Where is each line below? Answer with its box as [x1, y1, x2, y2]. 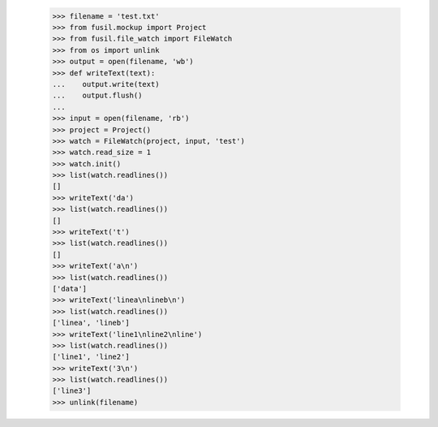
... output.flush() [52, 91, 143, 101]
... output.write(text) [52, 80, 160, 88]
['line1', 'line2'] [52, 352, 130, 361]
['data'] [52, 284, 88, 293]
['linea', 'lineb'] [52, 318, 130, 328]
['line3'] [52, 386, 92, 395]
